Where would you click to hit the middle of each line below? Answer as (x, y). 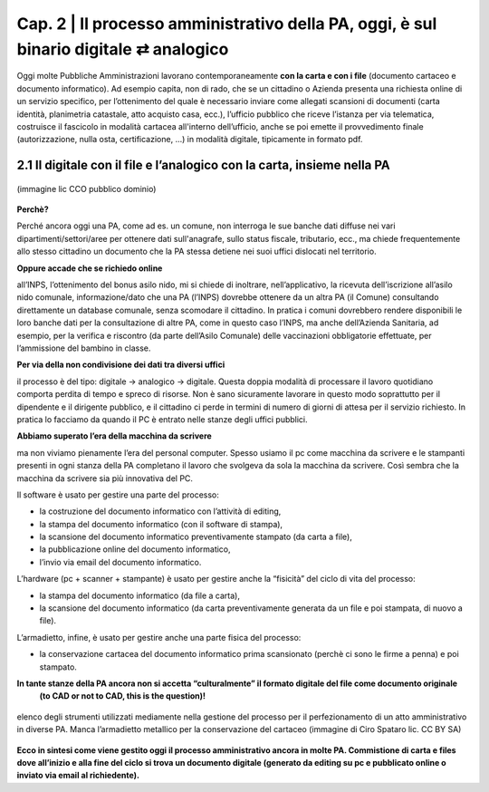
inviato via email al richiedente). (78, 776)
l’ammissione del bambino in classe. (84, 348)
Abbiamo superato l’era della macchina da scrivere (114, 436)
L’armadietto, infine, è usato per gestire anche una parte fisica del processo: (159, 637)
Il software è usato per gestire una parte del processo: (118, 495)
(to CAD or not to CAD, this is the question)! (123, 696)
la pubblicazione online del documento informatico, (135, 549)
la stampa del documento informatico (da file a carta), (139, 595)
